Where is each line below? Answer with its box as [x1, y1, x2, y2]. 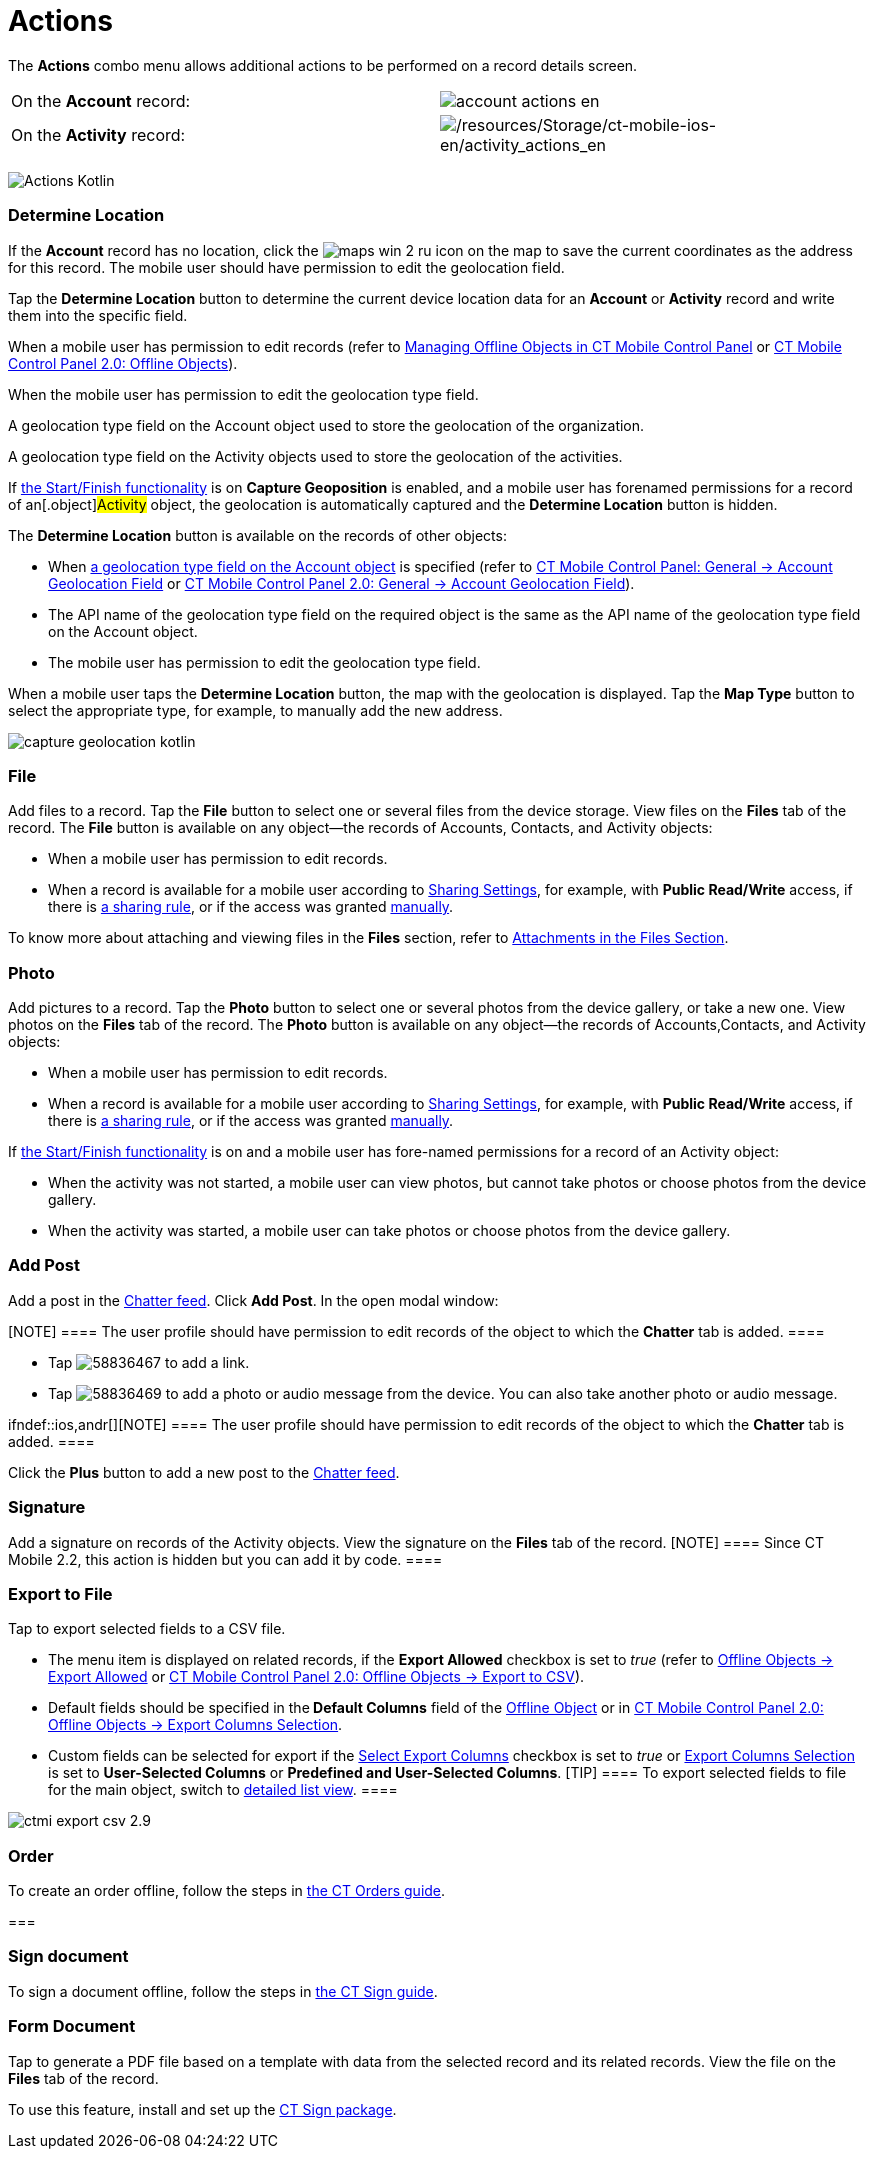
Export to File [8, 1583, 113, 1604]
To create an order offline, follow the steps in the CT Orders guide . [8, 1882, 446, 1899]
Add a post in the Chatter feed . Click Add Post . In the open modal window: [8, 1291, 499, 1309]
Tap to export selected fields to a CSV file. [8, 1620, 286, 1638]
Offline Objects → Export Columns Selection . [48, 1716, 343, 1734]
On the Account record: [11, 90, 191, 111]
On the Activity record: [11, 124, 186, 145]
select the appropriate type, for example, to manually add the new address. [8, 701, 503, 719]
